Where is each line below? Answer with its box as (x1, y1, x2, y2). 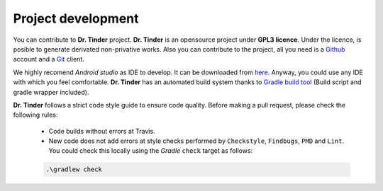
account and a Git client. (13, 55, 84, 64)
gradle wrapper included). (13, 88, 89, 96)
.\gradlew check (45, 166, 103, 173)
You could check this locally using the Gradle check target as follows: (48, 146, 253, 155)
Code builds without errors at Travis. (48, 127, 155, 135)
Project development (13, 11, 139, 26)
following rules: (13, 110, 58, 120)
